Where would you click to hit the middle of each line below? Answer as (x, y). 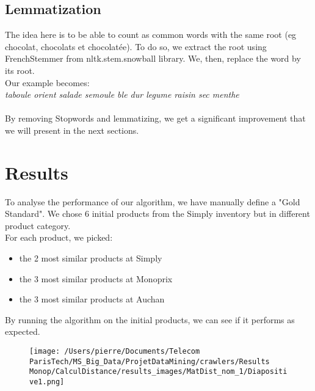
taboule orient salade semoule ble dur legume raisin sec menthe (122, 94)
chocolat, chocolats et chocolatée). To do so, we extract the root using (136, 46)
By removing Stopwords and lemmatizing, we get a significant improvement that (155, 118)
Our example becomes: (47, 82)
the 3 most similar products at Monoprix (96, 278)
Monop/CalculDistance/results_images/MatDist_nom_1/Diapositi (158, 372)
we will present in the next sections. (72, 130)
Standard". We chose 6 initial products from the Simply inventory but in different (157, 214)
